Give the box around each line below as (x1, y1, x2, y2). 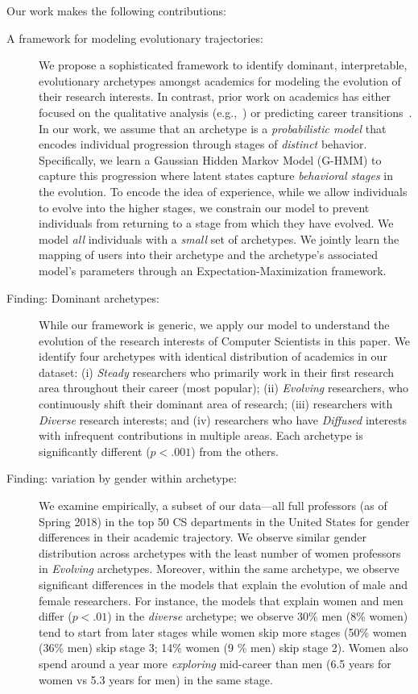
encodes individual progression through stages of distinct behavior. (39, 136, 367, 153)
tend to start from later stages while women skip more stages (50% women (39, 623, 408, 640)
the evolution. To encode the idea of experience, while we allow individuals (39, 182, 408, 199)
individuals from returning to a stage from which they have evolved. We (39, 215, 394, 232)
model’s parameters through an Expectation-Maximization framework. (39, 261, 387, 278)
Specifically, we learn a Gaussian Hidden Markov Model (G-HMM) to (39, 151, 382, 168)
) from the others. (191, 442, 279, 459)
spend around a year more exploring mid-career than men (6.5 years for (39, 654, 391, 671)
